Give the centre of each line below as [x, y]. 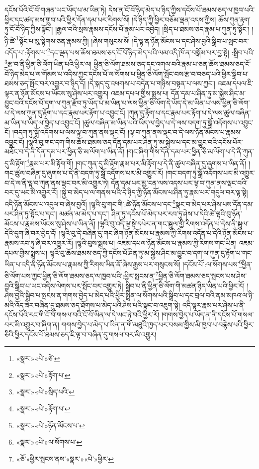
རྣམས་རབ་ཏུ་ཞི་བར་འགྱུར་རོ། [39, 242]
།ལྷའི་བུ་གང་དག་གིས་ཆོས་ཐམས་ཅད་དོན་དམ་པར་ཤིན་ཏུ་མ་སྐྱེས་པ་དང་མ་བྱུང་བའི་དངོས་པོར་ [135, 141]
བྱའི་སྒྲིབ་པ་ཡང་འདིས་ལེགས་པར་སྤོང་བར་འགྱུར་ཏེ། [64, 285]
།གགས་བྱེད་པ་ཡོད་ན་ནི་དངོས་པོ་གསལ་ [208, 315]
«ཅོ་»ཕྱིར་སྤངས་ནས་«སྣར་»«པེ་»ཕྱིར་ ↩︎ [65, 458]
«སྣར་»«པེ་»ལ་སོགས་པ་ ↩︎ [49, 442]
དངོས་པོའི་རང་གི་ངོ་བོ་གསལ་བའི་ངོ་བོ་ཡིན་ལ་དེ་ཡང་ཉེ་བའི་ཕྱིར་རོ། [82, 315]
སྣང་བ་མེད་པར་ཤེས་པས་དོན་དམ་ [215, 204]
